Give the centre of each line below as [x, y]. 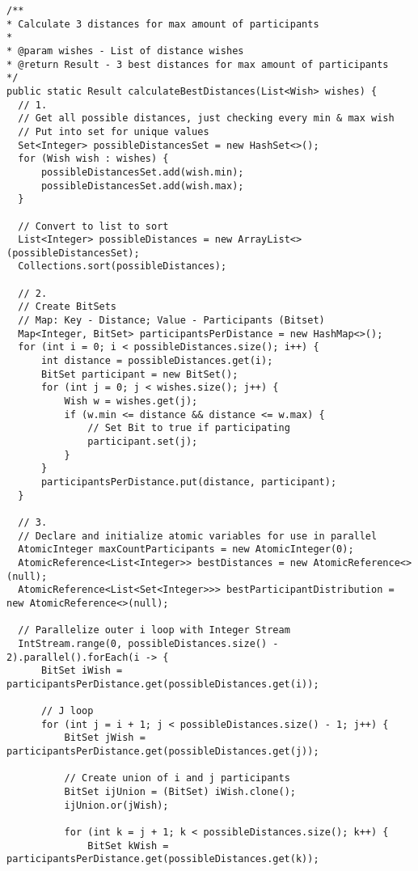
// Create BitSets [68, 307]
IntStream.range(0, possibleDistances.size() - [148, 643]
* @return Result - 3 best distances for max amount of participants [198, 64]
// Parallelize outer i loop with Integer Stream [154, 630]
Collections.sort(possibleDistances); [122, 266]
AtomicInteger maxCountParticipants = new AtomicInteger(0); [186, 550]
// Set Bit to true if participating [189, 428]
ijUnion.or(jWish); [116, 805]
